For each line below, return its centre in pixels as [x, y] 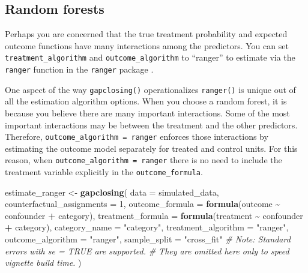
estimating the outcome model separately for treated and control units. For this [151, 148]
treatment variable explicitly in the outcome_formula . [104, 172]
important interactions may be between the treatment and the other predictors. [151, 124]
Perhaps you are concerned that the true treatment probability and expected [146, 34]
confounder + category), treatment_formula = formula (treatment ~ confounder [154, 215]
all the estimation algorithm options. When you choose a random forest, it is [146, 101]
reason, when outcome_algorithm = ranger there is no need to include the [143, 160]
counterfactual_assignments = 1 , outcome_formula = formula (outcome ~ [143, 204]
